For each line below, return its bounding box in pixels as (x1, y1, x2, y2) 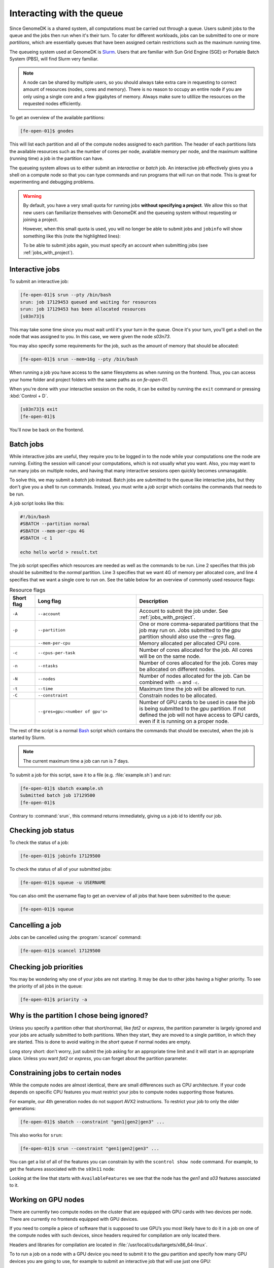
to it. (9, 1182, 19, 1188)
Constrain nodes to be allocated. (139, 692, 217, 699)
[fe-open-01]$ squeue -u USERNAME (20, 879, 106, 885)
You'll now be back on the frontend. (9, 427, 84, 433)
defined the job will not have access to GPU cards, (139, 711, 260, 718)
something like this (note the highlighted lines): (23, 233, 121, 239)
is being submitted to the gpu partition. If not (139, 705, 246, 712)
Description (139, 597, 168, 605)
